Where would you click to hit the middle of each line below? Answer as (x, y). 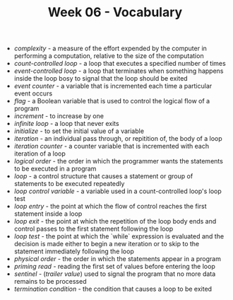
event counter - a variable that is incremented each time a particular (113, 86)
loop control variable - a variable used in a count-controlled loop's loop (118, 191)
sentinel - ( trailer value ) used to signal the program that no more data (115, 274)
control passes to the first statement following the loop (94, 229)
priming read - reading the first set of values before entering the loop (114, 267)
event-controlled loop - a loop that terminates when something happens (119, 71)
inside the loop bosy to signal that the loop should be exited (101, 79)
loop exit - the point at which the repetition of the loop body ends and (115, 221)
